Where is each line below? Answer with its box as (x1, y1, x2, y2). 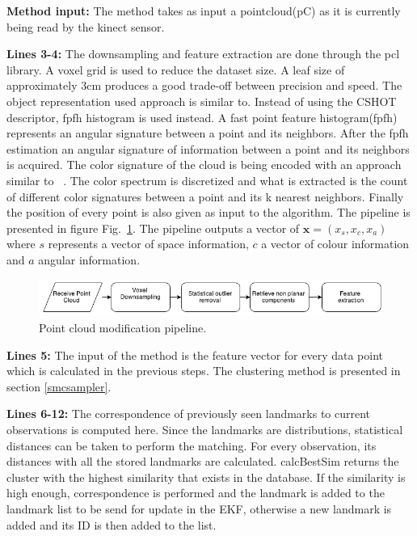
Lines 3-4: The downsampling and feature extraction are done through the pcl (6, 45, 400, 62)
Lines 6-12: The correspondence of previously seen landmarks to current (6, 405, 371, 422)
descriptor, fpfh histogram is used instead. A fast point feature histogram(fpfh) (6, 108, 398, 125)
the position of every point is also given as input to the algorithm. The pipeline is (6, 204, 411, 221)
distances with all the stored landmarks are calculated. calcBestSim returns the (6, 453, 399, 470)
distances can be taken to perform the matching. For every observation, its (6, 437, 377, 454)
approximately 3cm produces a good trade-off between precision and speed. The (6, 77, 402, 94)
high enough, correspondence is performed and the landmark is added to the (6, 484, 385, 501)
